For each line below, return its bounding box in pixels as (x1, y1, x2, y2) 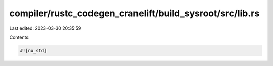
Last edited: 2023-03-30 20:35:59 (9, 25, 81, 31)
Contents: (9, 34, 30, 40)
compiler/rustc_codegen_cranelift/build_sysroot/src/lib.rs (9, 8, 260, 19)
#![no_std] (20, 48, 47, 53)
